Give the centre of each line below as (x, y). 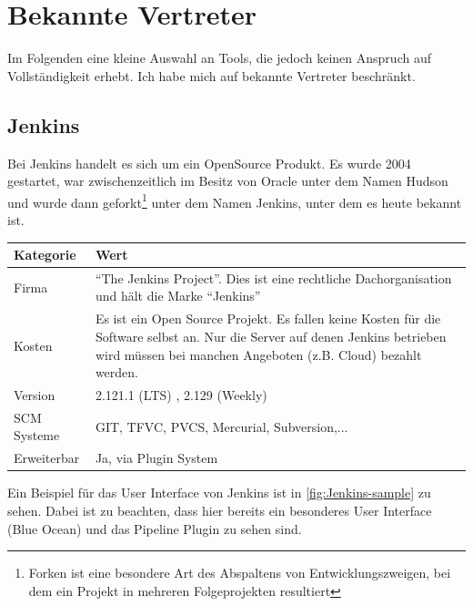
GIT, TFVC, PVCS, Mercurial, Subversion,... (221, 426)
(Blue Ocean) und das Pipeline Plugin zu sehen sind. (155, 528)
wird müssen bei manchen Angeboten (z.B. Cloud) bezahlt (258, 354)
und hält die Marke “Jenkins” (178, 296)
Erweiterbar (47, 458)
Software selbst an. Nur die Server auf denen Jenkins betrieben (271, 336)
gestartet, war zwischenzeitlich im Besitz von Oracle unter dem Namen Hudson (228, 181)
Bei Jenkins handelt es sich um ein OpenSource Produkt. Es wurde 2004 (209, 163)
